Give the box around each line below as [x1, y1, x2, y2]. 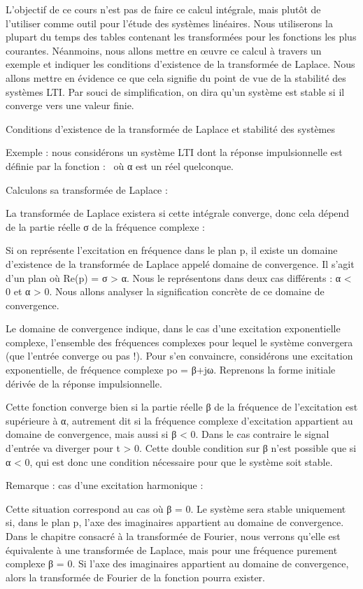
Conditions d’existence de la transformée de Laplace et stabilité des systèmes [6, 121, 335, 136]
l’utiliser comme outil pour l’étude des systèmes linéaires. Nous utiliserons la [6, 15, 333, 30]
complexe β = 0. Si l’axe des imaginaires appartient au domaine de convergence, [6, 556, 349, 571]
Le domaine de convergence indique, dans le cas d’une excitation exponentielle [6, 321, 341, 336]
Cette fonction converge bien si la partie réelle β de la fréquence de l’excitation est [6, 399, 358, 414]
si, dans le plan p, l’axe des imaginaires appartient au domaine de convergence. [6, 515, 344, 530]
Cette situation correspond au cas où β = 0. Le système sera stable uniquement [6, 501, 346, 516]
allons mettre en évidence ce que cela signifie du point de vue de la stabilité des [6, 70, 346, 85]
